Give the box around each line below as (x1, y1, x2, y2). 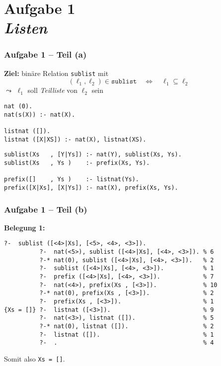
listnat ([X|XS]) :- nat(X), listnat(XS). (4, 136, 147, 143)
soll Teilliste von (27, 85, 78, 95)
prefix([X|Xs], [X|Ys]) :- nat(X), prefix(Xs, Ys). (4, 184, 178, 191)
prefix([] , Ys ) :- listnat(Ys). (4, 176, 140, 183)
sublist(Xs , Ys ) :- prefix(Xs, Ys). (4, 159, 150, 166)
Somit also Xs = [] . (4, 353, 65, 364)
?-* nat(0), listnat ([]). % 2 (39, 322, 214, 330)
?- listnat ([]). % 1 (39, 331, 214, 338)
